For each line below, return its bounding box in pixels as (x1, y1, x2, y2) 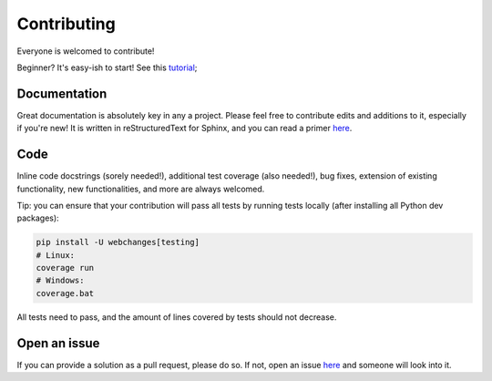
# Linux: (36, 250, 76, 260)
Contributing (16, 14, 116, 34)
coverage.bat (36, 288, 95, 298)
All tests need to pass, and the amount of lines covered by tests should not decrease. (16, 311, 337, 323)
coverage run (36, 263, 95, 273)
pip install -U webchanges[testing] (36, 237, 200, 248)
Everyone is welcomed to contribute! (16, 46, 155, 57)
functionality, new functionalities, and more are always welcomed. (16, 183, 265, 194)
